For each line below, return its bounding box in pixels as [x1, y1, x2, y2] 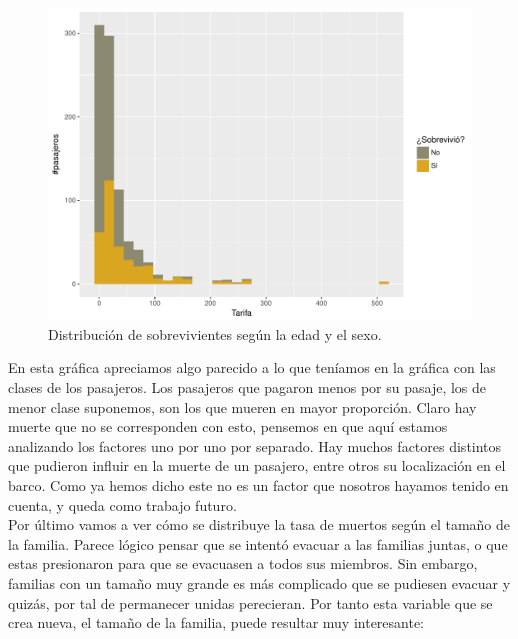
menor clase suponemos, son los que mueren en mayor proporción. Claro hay [8, 396, 477, 417]
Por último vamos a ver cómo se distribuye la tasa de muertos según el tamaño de [8, 514, 511, 535]
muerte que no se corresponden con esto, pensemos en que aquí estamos [8, 416, 448, 437]
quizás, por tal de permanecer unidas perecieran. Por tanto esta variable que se [8, 592, 493, 613]
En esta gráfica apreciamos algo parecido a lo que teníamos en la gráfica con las [8, 357, 496, 378]
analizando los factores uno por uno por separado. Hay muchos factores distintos [8, 435, 502, 456]
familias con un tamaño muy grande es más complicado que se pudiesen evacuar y [8, 572, 511, 593]
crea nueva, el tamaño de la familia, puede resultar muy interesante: [8, 612, 425, 633]
